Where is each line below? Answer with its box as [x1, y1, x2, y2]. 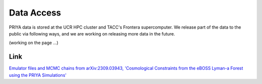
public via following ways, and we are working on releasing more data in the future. [9, 31, 175, 36]
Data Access [9, 7, 62, 18]
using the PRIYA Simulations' [9, 72, 66, 78]
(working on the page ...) [9, 40, 59, 46]
